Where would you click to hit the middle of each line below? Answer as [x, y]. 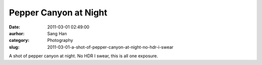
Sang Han [57, 33]
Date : [15, 27]
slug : [14, 47]
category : [19, 40]
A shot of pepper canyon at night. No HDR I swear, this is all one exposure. [83, 56]
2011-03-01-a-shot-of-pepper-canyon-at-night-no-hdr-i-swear [110, 47]
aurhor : [17, 33]
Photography [60, 40]
